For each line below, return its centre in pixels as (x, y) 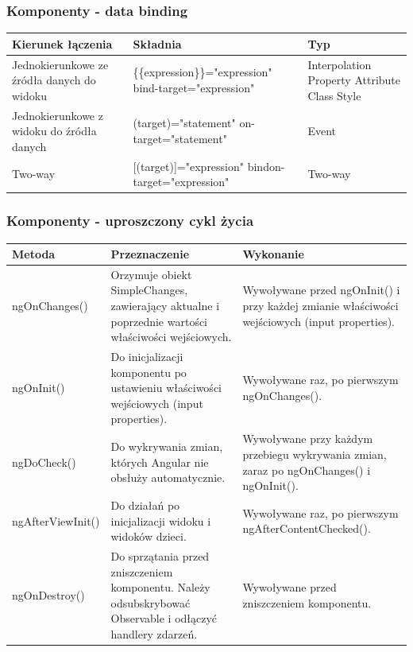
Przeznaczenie (150, 254)
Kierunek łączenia (62, 43)
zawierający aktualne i (165, 306)
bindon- (266, 166)
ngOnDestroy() (48, 594)
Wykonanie (273, 254)
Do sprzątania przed (160, 555)
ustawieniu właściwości (166, 388)
